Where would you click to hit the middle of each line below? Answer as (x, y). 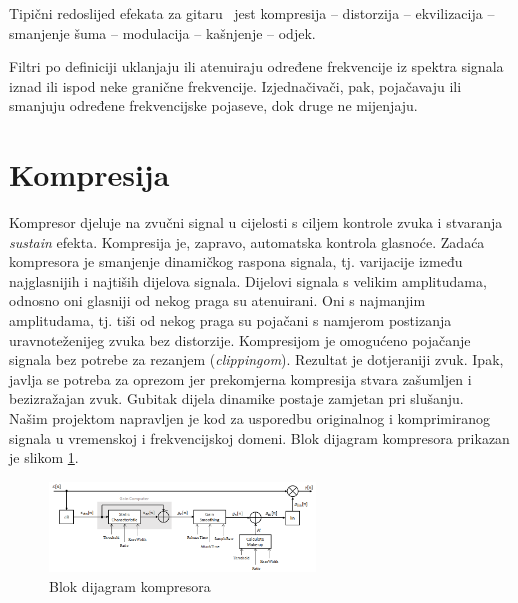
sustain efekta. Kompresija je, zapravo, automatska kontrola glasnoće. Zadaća (247, 241)
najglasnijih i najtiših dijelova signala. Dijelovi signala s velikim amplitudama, (248, 280)
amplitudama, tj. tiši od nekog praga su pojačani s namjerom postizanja (230, 320)
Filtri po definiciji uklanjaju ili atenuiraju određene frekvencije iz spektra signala (256, 66)
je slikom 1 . (44, 457)
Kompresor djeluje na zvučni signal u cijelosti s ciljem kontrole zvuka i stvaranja (256, 222)
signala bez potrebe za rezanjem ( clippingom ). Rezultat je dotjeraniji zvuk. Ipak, (256, 359)
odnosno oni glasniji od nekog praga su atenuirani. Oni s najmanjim (217, 300)
